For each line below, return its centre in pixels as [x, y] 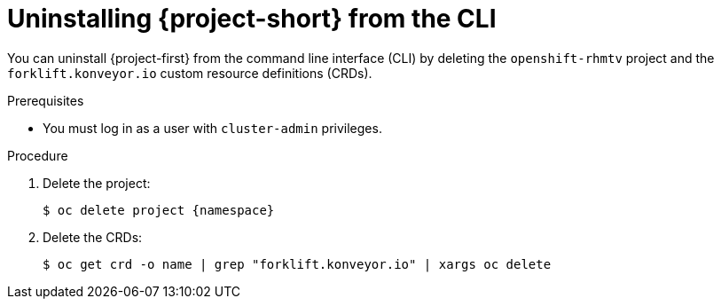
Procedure [38, 155]
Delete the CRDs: [93, 237]
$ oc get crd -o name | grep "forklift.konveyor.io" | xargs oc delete [297, 264]
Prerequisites [46, 100]
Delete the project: [97, 183]
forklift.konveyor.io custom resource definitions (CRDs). [190, 73]
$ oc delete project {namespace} [159, 210]
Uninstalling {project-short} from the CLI [252, 19]
